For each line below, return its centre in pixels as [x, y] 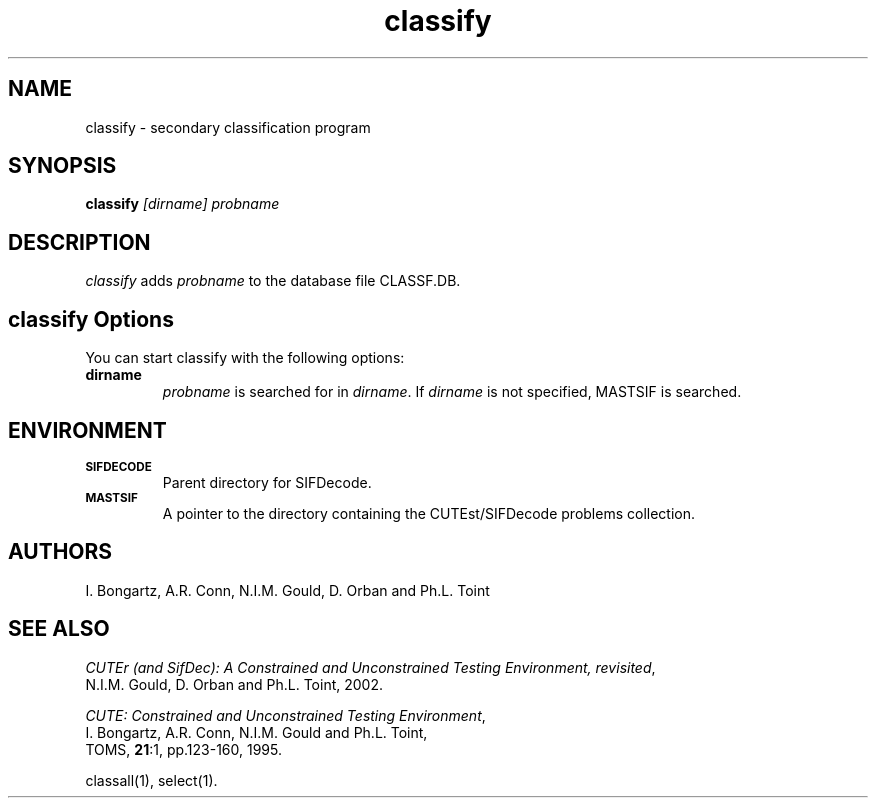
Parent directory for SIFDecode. [267, 482]
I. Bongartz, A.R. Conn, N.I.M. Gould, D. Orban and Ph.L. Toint [287, 590]
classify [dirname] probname [182, 204]
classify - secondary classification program [228, 127]
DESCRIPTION [79, 242]
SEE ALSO [59, 629]
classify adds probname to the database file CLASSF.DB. [273, 281]
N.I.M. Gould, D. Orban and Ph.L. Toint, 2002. [234, 684]
